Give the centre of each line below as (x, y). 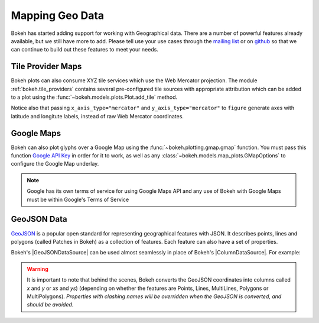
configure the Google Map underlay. (55, 164)
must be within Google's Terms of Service (78, 199)
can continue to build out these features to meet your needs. (85, 50)
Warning (38, 269)
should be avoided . (50, 305)
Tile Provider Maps (46, 67)
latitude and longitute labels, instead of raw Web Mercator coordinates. (97, 116)
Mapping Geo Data (58, 15)
